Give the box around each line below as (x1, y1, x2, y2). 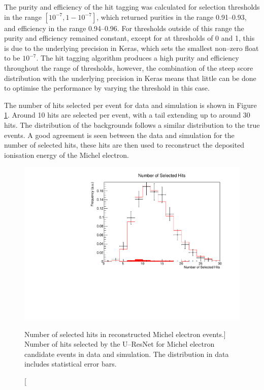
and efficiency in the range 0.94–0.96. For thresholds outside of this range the (4, 22, 244, 33)
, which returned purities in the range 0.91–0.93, (96, 11, 247, 22)
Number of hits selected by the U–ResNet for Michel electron (24, 339, 215, 349)
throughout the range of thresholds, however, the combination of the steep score (4, 62, 253, 73)
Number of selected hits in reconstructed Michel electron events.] (24, 328, 226, 339)
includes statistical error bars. (24, 358, 117, 369)
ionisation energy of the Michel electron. (4, 149, 129, 160)
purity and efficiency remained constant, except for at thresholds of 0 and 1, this (4, 33, 255, 43)
